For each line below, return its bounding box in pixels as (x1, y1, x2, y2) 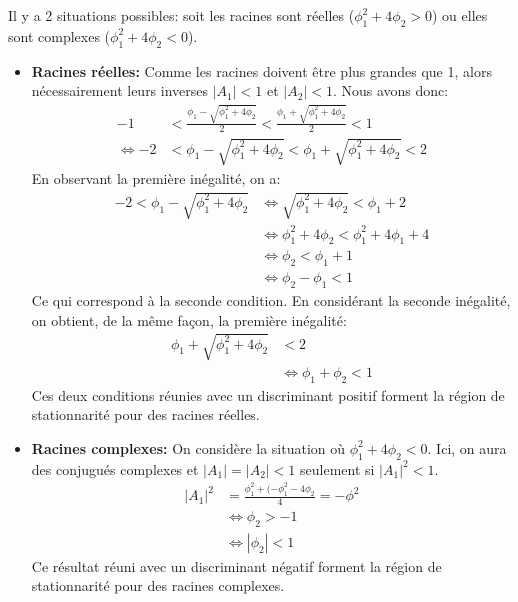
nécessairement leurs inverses (31, 80, 209, 101)
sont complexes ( (8, 25, 111, 46)
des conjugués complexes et (31, 458, 199, 479)
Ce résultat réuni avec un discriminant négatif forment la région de (31, 555, 442, 576)
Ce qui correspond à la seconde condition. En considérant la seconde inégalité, (31, 290, 511, 311)
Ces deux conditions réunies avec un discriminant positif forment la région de (31, 384, 505, 405)
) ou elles (432, 5, 488, 25)
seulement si (300, 458, 375, 479)
